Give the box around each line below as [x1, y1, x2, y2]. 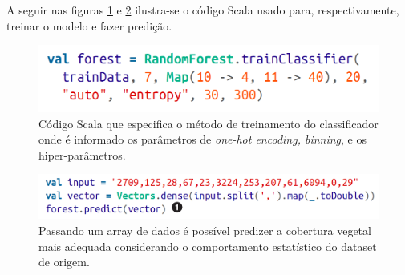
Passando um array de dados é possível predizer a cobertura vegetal [38, 221, 371, 238]
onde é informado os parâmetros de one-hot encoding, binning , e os [38, 131, 367, 148]
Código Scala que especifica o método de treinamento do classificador [38, 115, 379, 131]
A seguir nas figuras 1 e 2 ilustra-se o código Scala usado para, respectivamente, [6, 2, 399, 18]
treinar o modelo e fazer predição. [6, 17, 172, 34]
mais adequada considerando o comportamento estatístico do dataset [38, 237, 377, 254]
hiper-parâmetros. [38, 146, 126, 163]
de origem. [38, 253, 90, 270]
